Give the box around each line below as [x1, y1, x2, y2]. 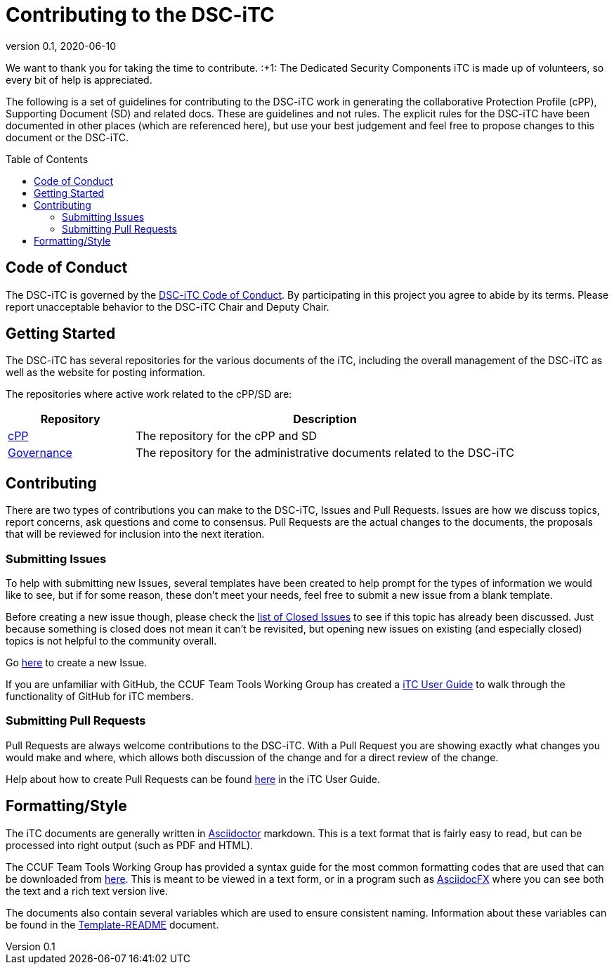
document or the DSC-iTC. [6, 131, 129, 143]
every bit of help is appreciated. [6, 73, 152, 86]
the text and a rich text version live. [6, 884, 168, 897]
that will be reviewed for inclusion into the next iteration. [6, 528, 265, 541]
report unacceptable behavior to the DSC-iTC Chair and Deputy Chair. [6, 300, 329, 313]
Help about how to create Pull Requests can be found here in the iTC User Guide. [6, 772, 380, 785]
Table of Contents [6, 153, 89, 165]
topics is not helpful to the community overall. [6, 635, 217, 647]
